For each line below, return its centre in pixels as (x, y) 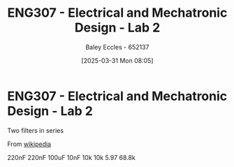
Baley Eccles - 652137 (117, 47)
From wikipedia (29, 144)
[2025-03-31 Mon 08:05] (117, 60)
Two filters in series (36, 130)
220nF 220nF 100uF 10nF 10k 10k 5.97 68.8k (72, 157)
